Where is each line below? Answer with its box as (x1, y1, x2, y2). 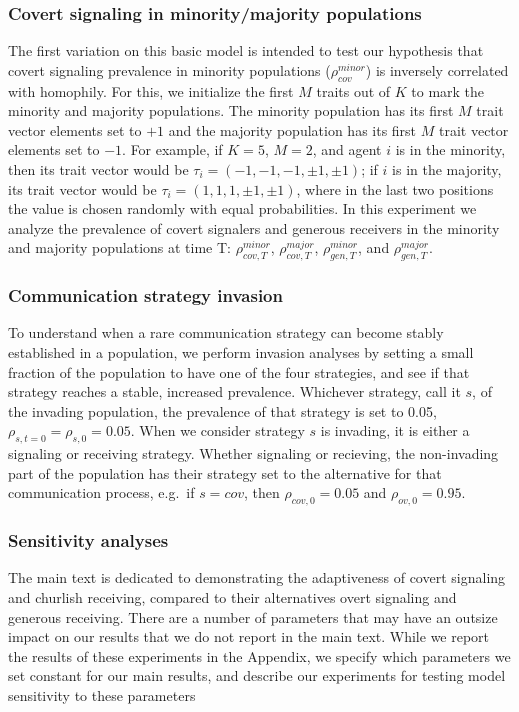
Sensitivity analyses (8, 528, 169, 553)
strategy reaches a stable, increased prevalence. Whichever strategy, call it (8, 381, 461, 402)
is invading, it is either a (320, 420, 470, 441)
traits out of (316, 80, 391, 101)
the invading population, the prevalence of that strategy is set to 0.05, (8, 400, 437, 421)
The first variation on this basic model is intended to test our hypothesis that (8, 40, 484, 61)
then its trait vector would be (8, 158, 189, 179)
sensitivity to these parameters (8, 684, 196, 705)
